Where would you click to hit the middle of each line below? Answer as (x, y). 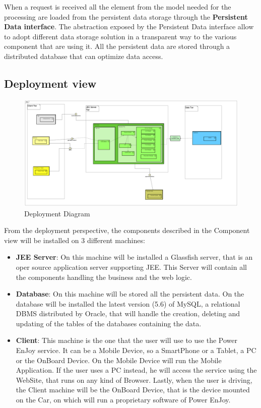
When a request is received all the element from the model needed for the (118, 7)
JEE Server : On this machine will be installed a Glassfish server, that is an (134, 257)
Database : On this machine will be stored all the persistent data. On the (130, 294)
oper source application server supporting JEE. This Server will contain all (131, 267)
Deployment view (50, 83)
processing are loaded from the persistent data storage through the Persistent (126, 16)
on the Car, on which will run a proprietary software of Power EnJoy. (123, 400)
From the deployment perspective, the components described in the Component (127, 230)
